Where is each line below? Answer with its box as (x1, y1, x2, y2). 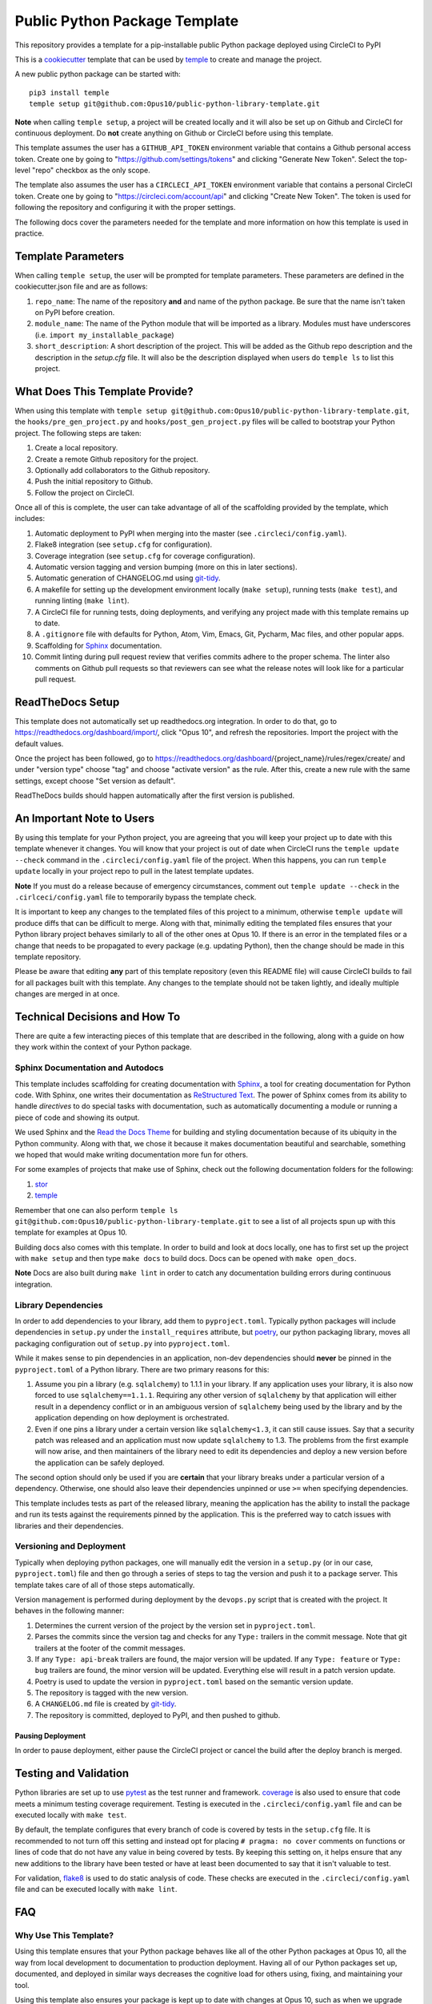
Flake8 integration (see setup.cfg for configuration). (34, 539, 213, 549)
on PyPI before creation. (34, 308, 115, 317)
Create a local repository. (34, 443, 118, 453)
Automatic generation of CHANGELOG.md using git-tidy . (34, 573, 221, 583)
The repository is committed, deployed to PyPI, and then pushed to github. (34, 1710, 281, 1719)
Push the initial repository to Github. (34, 477, 154, 487)
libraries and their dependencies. (14, 1521, 124, 1530)
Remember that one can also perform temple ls (14, 1205, 178, 1214)
